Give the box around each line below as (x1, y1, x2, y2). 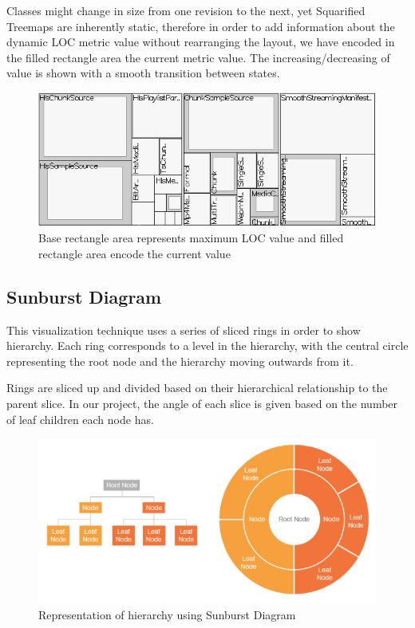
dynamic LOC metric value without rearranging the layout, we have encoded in (6, 33, 395, 50)
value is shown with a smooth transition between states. (6, 65, 280, 81)
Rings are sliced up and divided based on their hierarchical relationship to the (6, 379, 388, 396)
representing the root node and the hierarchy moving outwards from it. (6, 352, 354, 369)
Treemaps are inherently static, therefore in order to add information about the (6, 18, 395, 34)
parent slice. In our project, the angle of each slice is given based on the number (6, 394, 398, 411)
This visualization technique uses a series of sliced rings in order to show (6, 321, 361, 338)
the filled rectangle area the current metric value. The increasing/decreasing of (6, 49, 390, 65)
